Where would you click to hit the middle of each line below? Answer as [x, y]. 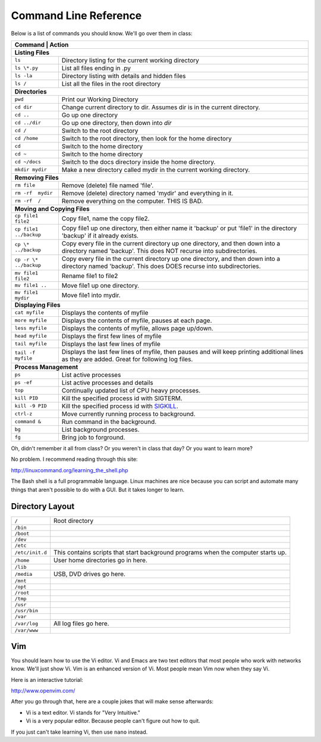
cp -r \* [26, 259]
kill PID [26, 398]
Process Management [46, 367]
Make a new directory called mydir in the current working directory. [156, 170]
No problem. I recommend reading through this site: [74, 459]
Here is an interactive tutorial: [47, 679]
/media [23, 574]
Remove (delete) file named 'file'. [108, 185]
